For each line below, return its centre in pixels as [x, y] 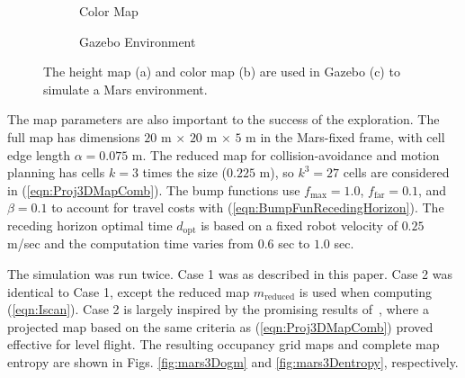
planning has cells [56, 172]
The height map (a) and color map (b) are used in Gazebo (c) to [222, 72]
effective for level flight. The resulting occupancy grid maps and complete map [224, 344]
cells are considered [396, 172]
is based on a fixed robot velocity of [299, 225]
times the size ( [185, 172]
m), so [277, 172]
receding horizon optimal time [90, 225]
